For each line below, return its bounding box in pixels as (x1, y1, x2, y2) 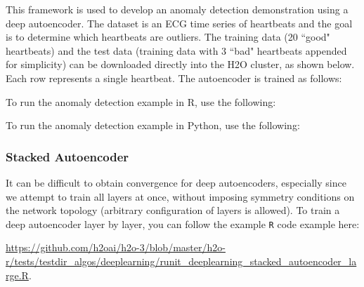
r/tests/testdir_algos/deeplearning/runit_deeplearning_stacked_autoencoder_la (6, 254, 357, 268)
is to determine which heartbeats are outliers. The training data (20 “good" (6, 29, 330, 44)
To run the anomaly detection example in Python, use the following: (6, 118, 300, 133)
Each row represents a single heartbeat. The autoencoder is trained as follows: (6, 70, 342, 85)
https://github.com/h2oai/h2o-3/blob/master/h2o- (6, 240, 226, 255)
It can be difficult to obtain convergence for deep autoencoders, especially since (6, 175, 346, 189)
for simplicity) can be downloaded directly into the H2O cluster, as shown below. (6, 57, 355, 72)
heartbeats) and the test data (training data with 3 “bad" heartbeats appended (6, 43, 347, 58)
